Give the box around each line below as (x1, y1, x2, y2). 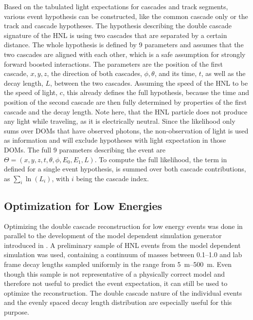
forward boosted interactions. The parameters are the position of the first (4, 58, 223, 69)
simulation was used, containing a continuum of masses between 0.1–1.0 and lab (4, 249, 242, 260)
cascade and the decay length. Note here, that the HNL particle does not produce (4, 106, 248, 116)
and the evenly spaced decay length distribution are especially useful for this (4, 297, 232, 307)
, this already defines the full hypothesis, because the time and (62, 87, 249, 97)
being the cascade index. (76, 173, 149, 183)
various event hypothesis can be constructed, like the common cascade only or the (4, 11, 248, 21)
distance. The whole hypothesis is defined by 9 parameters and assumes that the (4, 39, 244, 50)
